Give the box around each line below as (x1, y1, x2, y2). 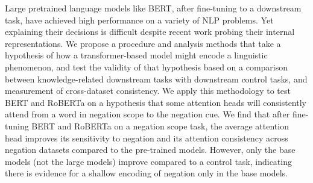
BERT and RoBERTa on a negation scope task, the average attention (31, 119, 289, 132)
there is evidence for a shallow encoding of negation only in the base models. (5, 167, 288, 179)
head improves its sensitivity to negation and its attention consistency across (5, 131, 288, 144)
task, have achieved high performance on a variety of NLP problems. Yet (5, 13, 274, 26)
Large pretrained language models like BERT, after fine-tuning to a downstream (5, 2, 302, 14)
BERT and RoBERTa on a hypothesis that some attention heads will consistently (5, 96, 306, 108)
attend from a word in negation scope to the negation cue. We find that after (5, 108, 290, 120)
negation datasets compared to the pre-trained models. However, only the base (5, 143, 296, 156)
